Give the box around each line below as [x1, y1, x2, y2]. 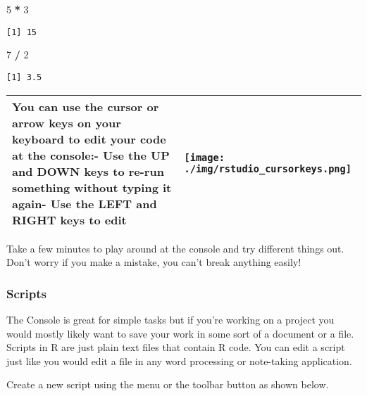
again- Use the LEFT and [12, 195, 157, 212]
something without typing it [12, 179, 172, 196]
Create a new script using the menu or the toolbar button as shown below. [6, 377, 329, 392]
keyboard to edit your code [12, 130, 166, 147]
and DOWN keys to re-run [12, 162, 164, 179]
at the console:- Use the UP [12, 146, 170, 163]
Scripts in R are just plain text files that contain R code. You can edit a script [6, 340, 345, 355]
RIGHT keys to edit [12, 211, 127, 228]
